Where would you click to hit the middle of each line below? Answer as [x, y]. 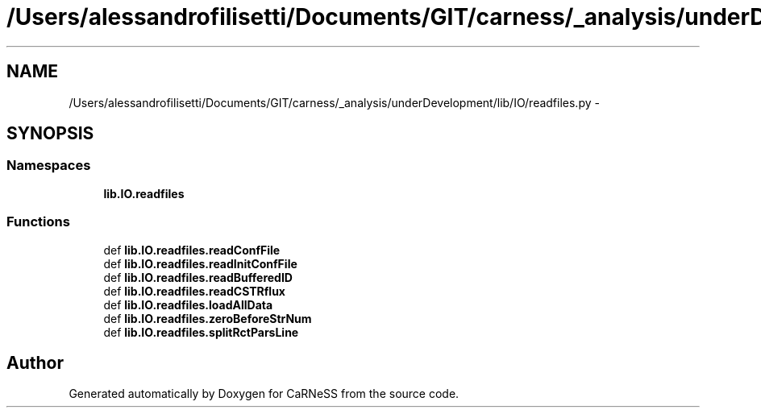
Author [35, 362]
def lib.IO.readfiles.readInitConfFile [200, 263]
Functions [38, 222]
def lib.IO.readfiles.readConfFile [192, 250]
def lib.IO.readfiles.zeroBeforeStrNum [208, 318]
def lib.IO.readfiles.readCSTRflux [194, 291]
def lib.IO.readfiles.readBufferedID [198, 277]
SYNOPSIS [50, 134]
